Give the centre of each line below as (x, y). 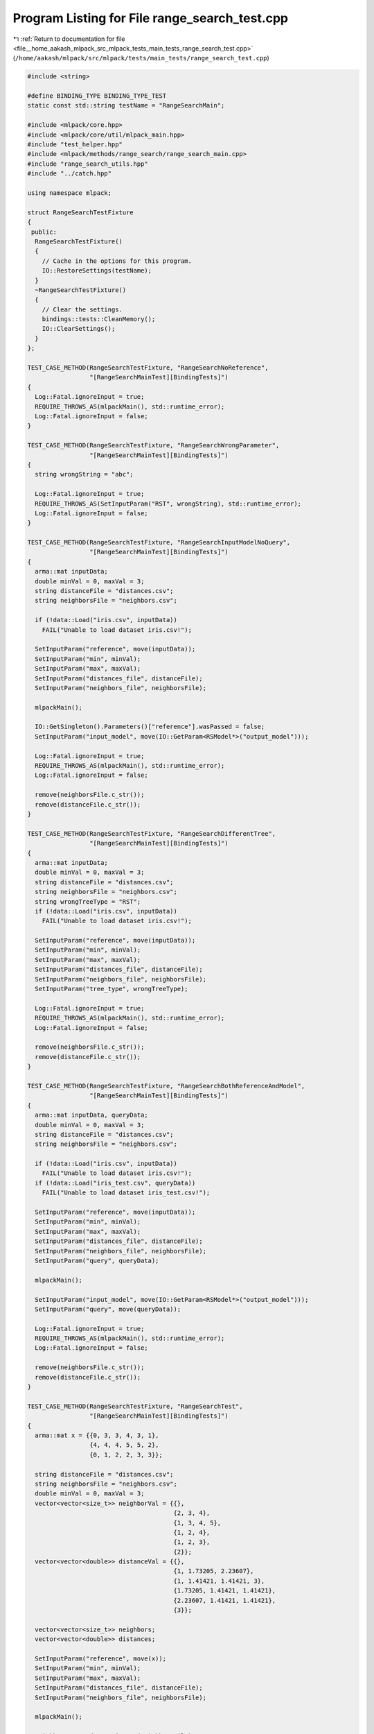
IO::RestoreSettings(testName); (97, 271)
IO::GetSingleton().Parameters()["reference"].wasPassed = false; (150, 727)
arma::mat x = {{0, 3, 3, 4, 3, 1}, (97, 1435)
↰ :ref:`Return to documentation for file (69, 39)
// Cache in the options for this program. (117, 261)
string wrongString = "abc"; (84, 474)
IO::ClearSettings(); (79, 329)
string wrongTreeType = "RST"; (88, 901)
